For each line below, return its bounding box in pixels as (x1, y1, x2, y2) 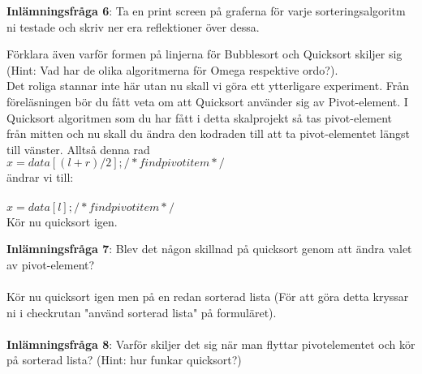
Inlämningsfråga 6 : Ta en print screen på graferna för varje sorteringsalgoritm (6, 2, 406, 19)
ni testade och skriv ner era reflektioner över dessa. (6, 18, 260, 35)
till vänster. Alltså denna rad (6, 140, 150, 157)
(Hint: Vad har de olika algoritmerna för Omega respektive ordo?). (6, 61, 338, 78)
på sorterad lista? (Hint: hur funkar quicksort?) (6, 351, 242, 368)
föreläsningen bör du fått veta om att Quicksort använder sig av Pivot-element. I (6, 92, 408, 110)
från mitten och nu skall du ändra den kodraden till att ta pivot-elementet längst (6, 125, 410, 142)
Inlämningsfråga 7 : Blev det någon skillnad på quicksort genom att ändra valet (6, 240, 412, 257)
